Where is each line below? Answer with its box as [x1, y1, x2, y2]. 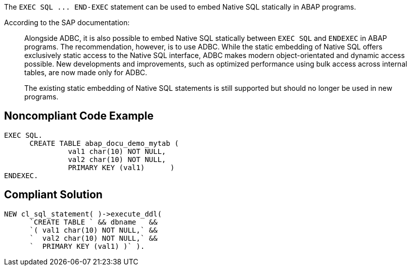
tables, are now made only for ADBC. [24, 68, 148, 77]
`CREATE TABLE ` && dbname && [29, 218, 158, 226]
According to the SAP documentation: [4, 18, 130, 27]
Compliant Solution [4, 188, 103, 201]
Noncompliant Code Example [4, 110, 154, 123]
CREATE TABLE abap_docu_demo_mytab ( [29, 139, 179, 147]
